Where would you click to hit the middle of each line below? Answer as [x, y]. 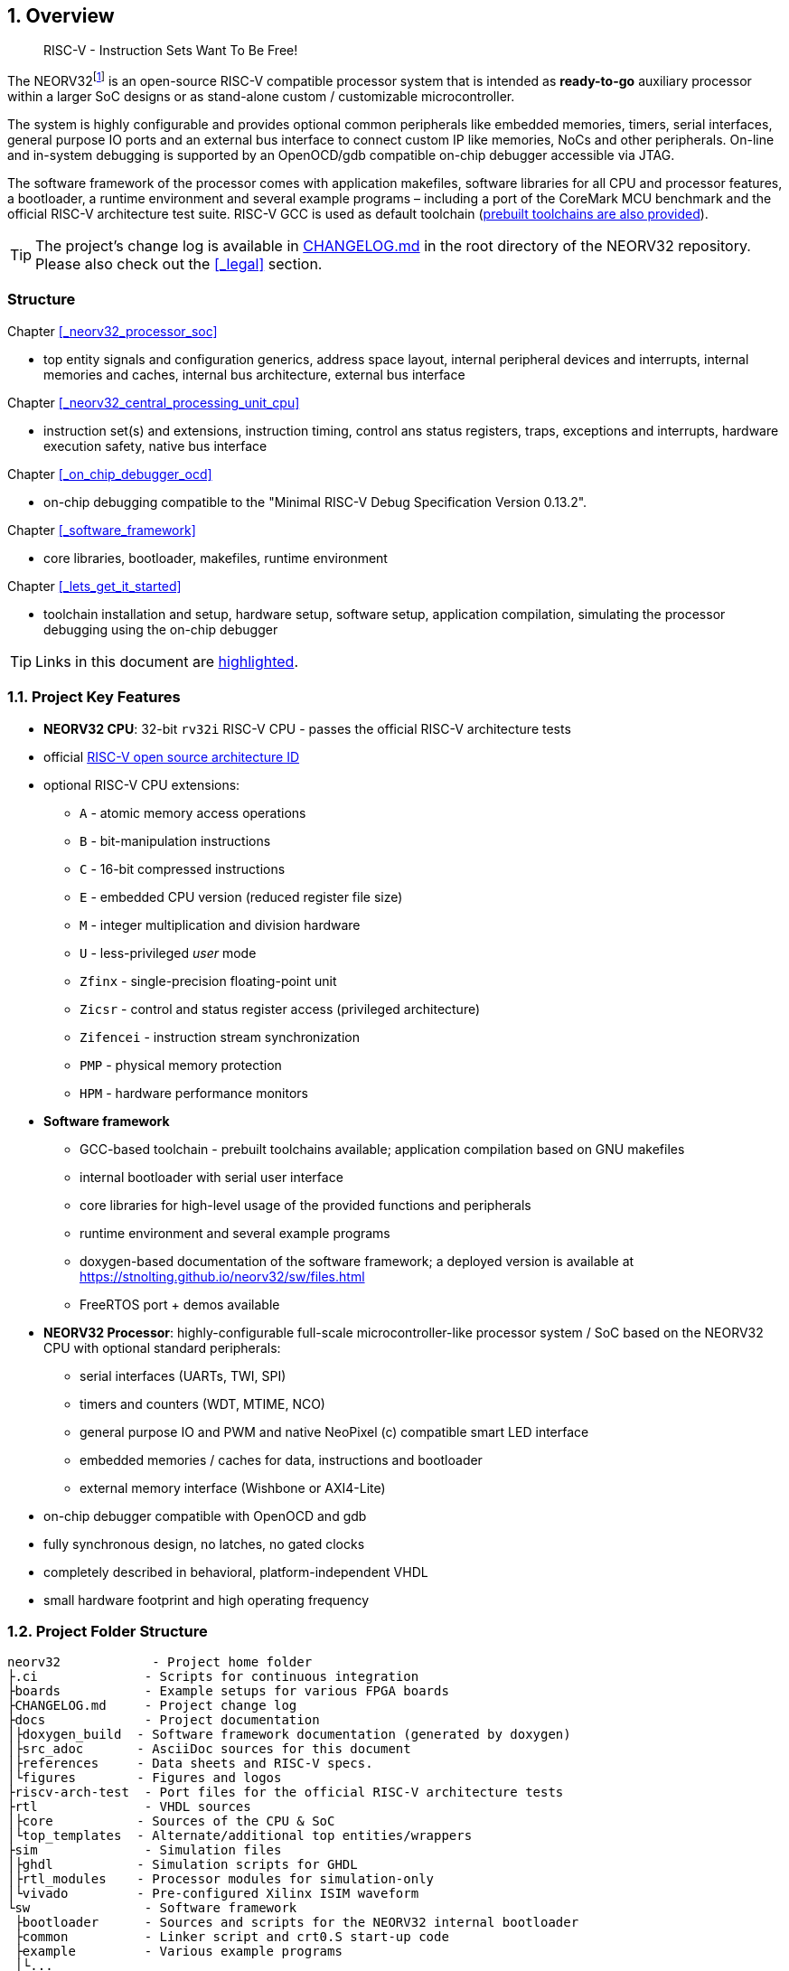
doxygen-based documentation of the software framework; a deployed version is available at [357, 1261]
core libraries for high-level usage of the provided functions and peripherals [305, 1205]
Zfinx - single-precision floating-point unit [208, 981]
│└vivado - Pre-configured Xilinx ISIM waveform [213, 1894]
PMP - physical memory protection [181, 1065]
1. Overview [61, 16]
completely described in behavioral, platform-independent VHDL [236, 1572]
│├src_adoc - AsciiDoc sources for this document [209, 1749]
